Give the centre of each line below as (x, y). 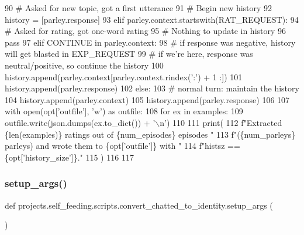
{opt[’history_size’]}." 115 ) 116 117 (69, 157)
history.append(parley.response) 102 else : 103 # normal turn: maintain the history (152, 88)
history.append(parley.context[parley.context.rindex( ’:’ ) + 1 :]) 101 (124, 76)
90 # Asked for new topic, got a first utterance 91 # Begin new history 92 (139, 8)
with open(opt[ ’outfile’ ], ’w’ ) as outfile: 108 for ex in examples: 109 (124, 111)
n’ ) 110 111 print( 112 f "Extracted (221, 122)
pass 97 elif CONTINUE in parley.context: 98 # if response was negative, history (150, 42)
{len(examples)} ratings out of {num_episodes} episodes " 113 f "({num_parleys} (150, 134)
